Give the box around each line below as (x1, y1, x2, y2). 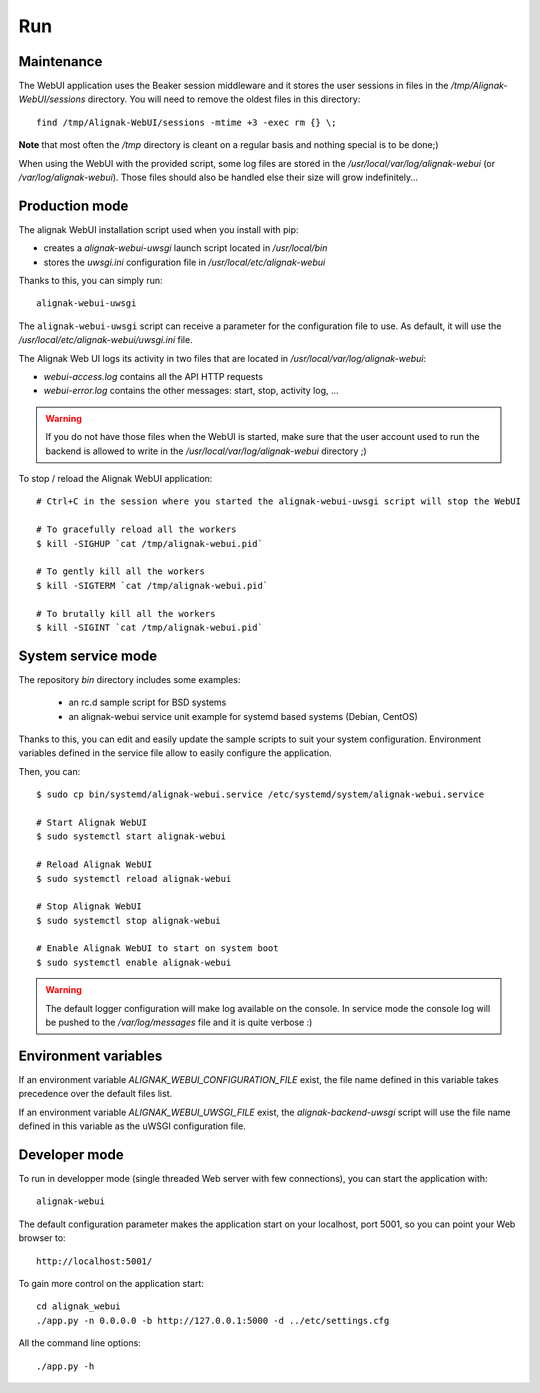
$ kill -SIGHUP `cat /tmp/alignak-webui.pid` (36, 538, 264, 549)
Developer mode (18, 1146, 124, 1163)
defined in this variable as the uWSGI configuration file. (18, 1120, 247, 1132)
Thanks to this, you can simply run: (18, 275, 163, 287)
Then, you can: (18, 765, 81, 777)
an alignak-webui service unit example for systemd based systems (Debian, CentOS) (68, 710, 419, 722)
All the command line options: (18, 1337, 142, 1349)
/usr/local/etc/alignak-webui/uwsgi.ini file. (18, 334, 194, 346)
